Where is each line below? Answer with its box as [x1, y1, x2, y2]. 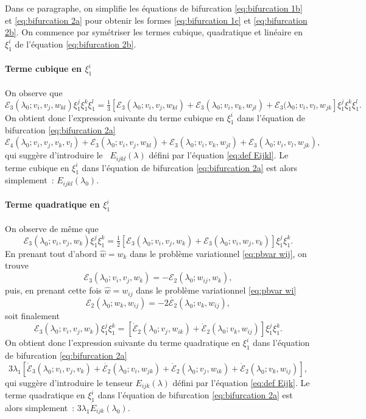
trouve [5, 259, 29, 272]
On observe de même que [5, 222, 99, 234]
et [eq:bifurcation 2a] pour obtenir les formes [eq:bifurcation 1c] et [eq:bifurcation [5, 13, 308, 26]
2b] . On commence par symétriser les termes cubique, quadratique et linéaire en [5, 26, 303, 38]
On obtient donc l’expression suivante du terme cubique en [5, 111, 225, 124]
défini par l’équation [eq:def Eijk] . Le [172, 376, 310, 389]
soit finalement [5, 309, 60, 322]
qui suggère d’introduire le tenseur [5, 376, 133, 389]
